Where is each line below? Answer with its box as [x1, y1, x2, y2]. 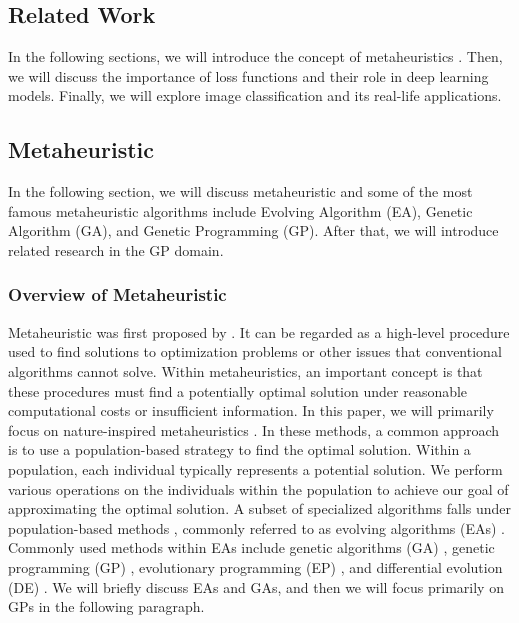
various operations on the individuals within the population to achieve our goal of [8, 478, 509, 499]
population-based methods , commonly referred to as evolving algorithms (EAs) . [8, 517, 505, 538]
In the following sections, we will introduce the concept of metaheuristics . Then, [8, 46, 503, 67]
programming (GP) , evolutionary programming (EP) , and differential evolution [8, 556, 503, 577]
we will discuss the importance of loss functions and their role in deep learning [8, 65, 489, 86]
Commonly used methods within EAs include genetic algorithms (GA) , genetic [8, 537, 495, 558]
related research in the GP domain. [8, 239, 224, 260]
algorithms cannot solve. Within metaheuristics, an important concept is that [8, 360, 483, 381]
